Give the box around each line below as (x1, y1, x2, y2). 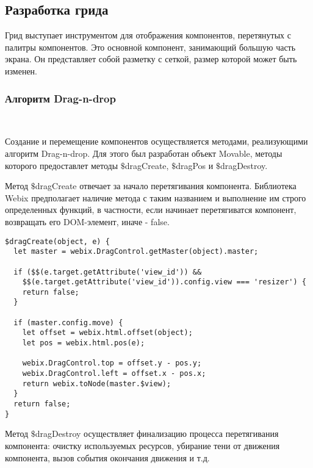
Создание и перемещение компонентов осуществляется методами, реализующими (5, 135, 308, 148)
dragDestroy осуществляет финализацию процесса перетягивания (35, 427, 279, 440)
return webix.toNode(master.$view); (22, 379, 171, 388)
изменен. (5, 64, 37, 77)
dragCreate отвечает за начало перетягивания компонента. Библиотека (35, 179, 297, 192)
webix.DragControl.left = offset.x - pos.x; (22, 369, 206, 378)
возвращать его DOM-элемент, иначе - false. (5, 215, 170, 228)
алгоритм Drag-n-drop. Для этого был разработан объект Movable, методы (5, 146, 282, 159)
